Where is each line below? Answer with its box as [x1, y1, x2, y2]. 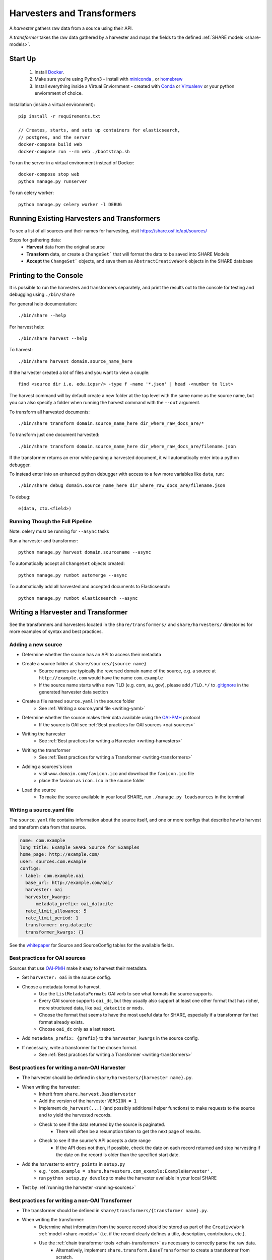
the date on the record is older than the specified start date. [56, 1152, 180, 1158]
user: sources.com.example [20, 858, 87, 864]
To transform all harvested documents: [9, 409, 90, 415]
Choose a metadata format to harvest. [22, 983, 101, 990]
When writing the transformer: [22, 1217, 85, 1223]
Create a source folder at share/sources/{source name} [22, 661, 147, 667]
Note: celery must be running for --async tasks [9, 528, 109, 534]
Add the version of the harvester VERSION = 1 [39, 1098, 137, 1104]
